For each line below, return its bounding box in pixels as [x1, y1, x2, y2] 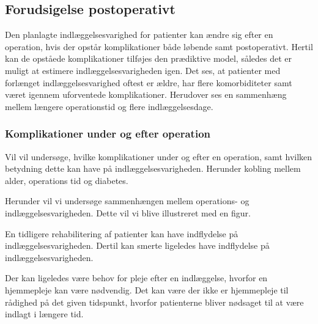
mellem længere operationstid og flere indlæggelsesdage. [5, 100, 213, 112]
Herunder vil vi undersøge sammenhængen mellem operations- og [5, 194, 250, 207]
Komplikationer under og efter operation [5, 126, 210, 141]
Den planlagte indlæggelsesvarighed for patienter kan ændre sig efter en [5, 28, 273, 41]
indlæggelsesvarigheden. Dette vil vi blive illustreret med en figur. [5, 206, 251, 219]
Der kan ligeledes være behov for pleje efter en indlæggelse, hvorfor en [5, 271, 268, 284]
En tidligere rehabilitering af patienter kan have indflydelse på [5, 227, 239, 240]
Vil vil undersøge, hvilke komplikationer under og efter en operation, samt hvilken [5, 150, 312, 163]
